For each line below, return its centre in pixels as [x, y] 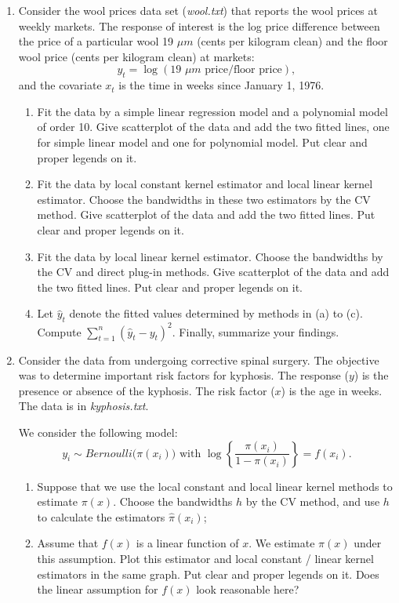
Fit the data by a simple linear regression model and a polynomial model [212, 111]
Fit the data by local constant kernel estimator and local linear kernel [205, 184]
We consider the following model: [98, 432]
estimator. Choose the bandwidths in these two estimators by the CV [204, 199]
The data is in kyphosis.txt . [83, 406]
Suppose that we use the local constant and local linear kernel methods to [215, 486]
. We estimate [282, 543]
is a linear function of [187, 543]
